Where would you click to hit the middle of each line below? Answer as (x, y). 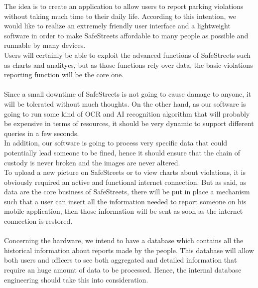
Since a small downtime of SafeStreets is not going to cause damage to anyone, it (128, 94)
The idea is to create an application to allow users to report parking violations (124, 6)
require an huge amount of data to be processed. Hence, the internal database (123, 270)
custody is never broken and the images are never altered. (92, 162)
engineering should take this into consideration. (76, 279)
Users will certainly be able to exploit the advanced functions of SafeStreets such (127, 55)
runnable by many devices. (45, 45)
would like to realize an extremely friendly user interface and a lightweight (117, 26)
